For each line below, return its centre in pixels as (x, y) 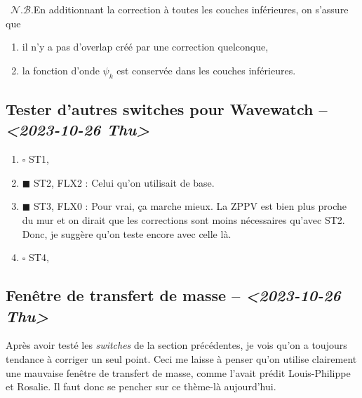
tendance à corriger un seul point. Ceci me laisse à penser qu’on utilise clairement (181, 358)
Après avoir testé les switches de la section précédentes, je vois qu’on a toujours (176, 345)
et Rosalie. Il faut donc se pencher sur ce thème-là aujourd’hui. (141, 386)
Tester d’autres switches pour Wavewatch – (167, 108)
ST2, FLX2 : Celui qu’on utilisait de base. (124, 182)
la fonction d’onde (61, 70)
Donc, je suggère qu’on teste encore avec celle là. (127, 233)
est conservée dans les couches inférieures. (206, 70)
